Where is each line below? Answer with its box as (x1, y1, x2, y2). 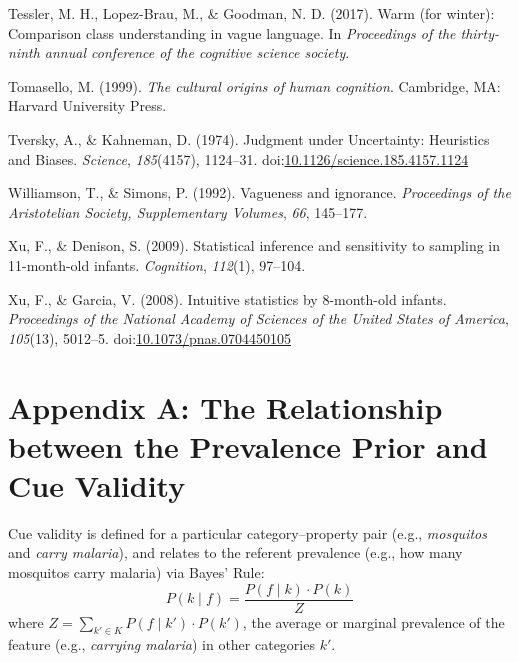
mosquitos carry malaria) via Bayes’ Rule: (8, 562, 265, 582)
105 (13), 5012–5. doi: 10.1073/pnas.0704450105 (8, 327, 291, 348)
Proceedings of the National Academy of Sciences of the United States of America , (8, 308, 509, 329)
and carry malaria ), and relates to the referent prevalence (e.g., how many (8, 542, 463, 563)
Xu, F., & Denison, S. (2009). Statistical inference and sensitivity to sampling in (8, 235, 501, 256)
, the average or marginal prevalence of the (242, 611, 505, 632)
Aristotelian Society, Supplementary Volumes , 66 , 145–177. (8, 201, 368, 222)
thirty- (460, 22, 499, 43)
